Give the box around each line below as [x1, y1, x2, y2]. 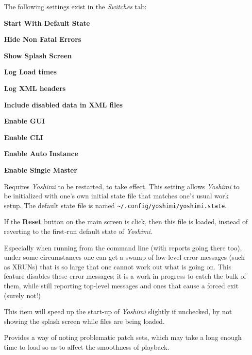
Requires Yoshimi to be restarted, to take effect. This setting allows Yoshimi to [4, 181, 240, 191]
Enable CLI [4, 132, 43, 142]
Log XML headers [4, 83, 66, 93]
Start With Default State [4, 18, 90, 28]
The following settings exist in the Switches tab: [4, 1, 147, 11]
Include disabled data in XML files [4, 99, 123, 109]
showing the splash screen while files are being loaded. [4, 316, 165, 326]
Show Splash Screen [4, 50, 72, 60]
